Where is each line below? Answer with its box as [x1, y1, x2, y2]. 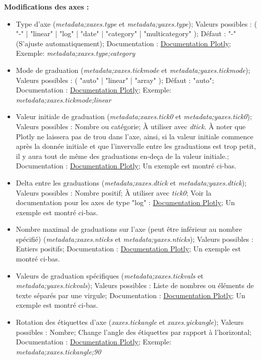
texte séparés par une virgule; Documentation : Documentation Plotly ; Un [16, 290, 245, 300]
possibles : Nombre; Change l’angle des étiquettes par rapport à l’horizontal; [16, 326, 252, 337]
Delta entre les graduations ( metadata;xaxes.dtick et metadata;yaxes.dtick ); [16, 177, 247, 188]
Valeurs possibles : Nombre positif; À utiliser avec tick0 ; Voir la [16, 187, 212, 198]
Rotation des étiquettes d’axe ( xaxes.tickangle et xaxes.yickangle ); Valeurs [16, 317, 244, 327]
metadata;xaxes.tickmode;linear [16, 94, 111, 105]
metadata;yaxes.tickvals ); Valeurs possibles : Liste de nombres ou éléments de [16, 280, 254, 291]
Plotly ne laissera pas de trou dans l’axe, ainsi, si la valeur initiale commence [16, 131, 253, 141]
